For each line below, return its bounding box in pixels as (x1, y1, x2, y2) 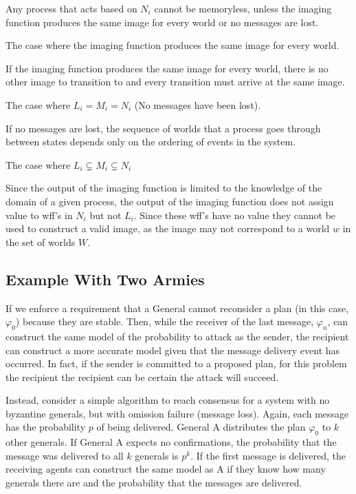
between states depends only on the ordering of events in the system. (5, 134, 296, 149)
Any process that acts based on (5, 1, 137, 15)
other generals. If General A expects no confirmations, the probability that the (5, 435, 337, 449)
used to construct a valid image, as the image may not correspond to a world (5, 221, 330, 236)
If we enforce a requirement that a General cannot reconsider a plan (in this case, (5, 300, 349, 315)
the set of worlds (5, 234, 76, 249)
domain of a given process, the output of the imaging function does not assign (5, 194, 334, 208)
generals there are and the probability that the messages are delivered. (5, 475, 302, 490)
